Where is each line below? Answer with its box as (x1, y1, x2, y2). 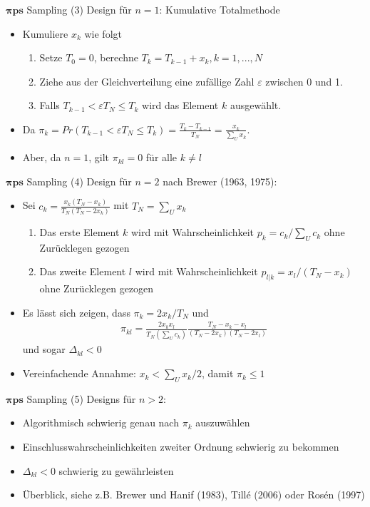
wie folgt (84, 26, 122, 41)
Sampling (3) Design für (26, 2, 132, 16)
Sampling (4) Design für (26, 173, 132, 188)
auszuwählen (195, 415, 250, 430)
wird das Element (142, 98, 219, 113)
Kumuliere (22, 26, 68, 41)
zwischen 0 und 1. (265, 73, 343, 88)
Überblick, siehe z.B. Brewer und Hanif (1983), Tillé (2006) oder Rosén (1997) (22, 487, 365, 502)
